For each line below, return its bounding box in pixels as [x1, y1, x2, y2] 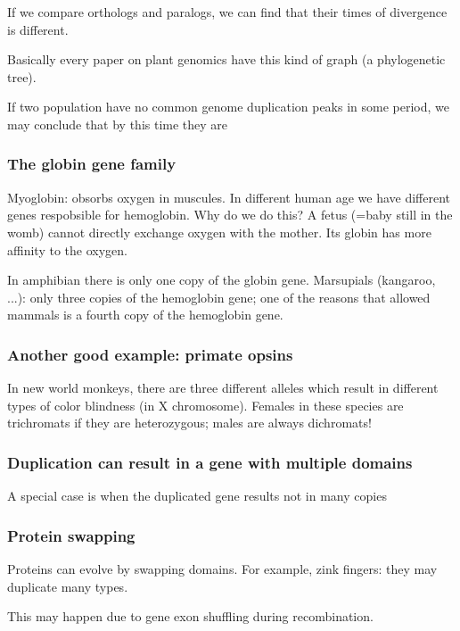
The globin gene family [7, 153, 177, 175]
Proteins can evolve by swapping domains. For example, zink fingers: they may [7, 559, 438, 577]
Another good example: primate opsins [7, 343, 293, 365]
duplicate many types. [7, 577, 128, 595]
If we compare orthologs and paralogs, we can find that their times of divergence [7, 3, 448, 21]
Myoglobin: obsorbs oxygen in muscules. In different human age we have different [7, 187, 451, 206]
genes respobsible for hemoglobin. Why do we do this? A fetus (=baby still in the [7, 205, 453, 224]
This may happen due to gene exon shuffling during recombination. [7, 607, 374, 626]
